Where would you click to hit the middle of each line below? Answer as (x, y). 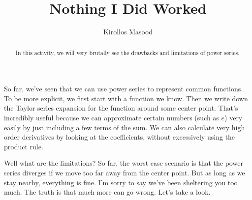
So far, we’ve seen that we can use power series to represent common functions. (124, 89)
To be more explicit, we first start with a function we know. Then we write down (126, 98)
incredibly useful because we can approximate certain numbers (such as (111, 117)
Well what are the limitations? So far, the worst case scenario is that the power (124, 163)
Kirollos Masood (128, 32)
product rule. (24, 146)
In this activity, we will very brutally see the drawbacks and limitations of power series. (127, 52)
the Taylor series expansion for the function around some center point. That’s (121, 108)
